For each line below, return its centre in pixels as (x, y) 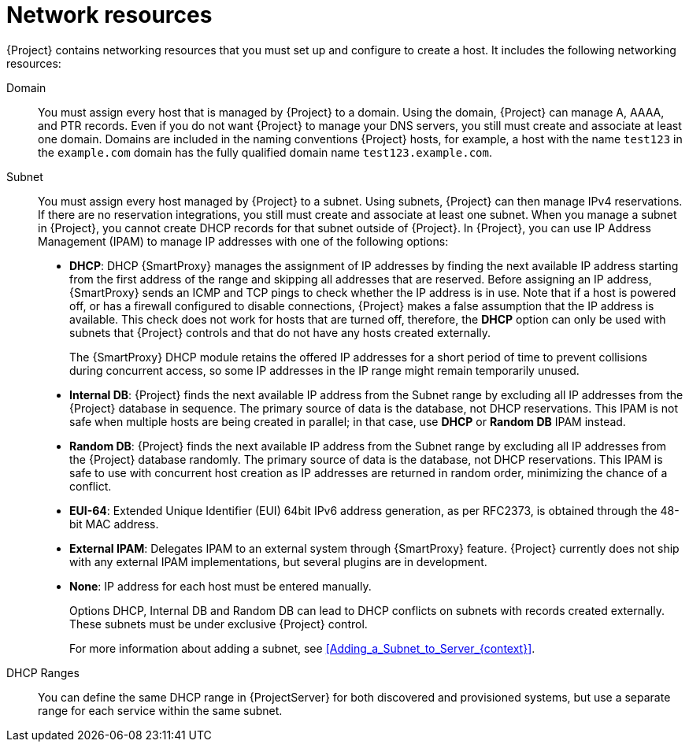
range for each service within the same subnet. (160, 710)
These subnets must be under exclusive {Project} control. (219, 624)
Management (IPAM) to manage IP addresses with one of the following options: (243, 241)
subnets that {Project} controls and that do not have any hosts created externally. (280, 332)
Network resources (109, 15)
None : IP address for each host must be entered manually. (220, 586)
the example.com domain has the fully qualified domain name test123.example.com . (265, 152)
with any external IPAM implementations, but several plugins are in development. (278, 561)
